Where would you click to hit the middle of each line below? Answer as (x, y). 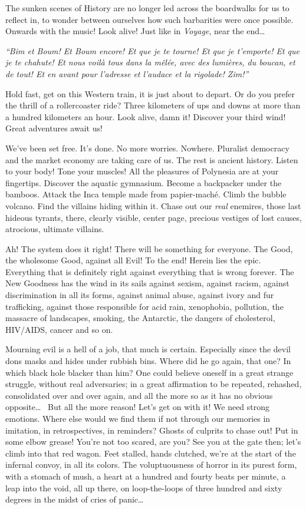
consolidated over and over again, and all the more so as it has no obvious (139, 395)
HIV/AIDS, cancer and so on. (59, 329)
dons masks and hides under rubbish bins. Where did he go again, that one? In (148, 361)
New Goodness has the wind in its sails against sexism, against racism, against (147, 283)
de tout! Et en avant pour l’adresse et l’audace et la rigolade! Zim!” (127, 73)
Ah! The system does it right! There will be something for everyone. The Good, (149, 248)
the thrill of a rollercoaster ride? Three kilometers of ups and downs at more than (153, 105)
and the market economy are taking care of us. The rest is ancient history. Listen (152, 159)
